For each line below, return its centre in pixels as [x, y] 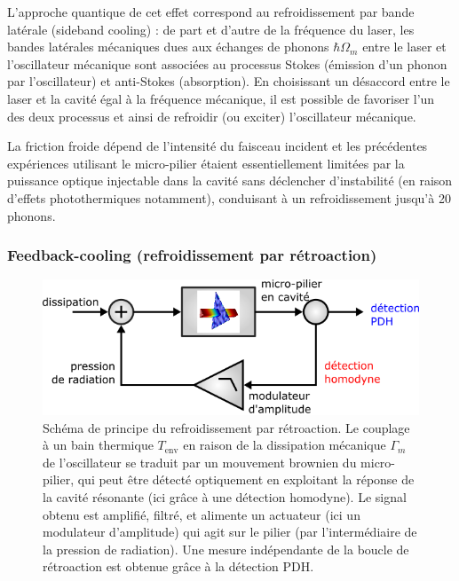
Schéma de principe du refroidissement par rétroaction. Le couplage [226, 427]
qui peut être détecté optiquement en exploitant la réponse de [246, 479]
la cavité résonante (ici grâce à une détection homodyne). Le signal [225, 497]
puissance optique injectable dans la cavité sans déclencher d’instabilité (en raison [230, 181]
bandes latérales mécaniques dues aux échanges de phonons [168, 47]
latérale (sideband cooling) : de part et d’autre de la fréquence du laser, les [211, 29]
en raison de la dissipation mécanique [285, 445]
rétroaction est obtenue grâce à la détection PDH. [178, 566]
